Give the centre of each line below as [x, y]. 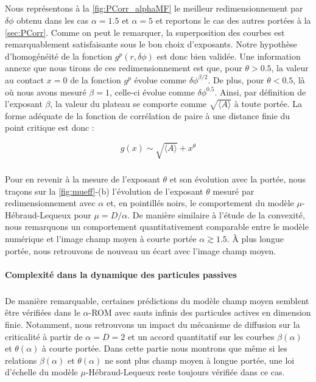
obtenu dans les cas [53, 20]
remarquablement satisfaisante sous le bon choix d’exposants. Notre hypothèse [151, 44]
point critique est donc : [50, 127]
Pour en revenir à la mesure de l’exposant [83, 179]
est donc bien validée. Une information [229, 56]
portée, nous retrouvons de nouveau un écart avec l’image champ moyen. [141, 250]
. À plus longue [255, 238]
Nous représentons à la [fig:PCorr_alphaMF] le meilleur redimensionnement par [154, 8]
